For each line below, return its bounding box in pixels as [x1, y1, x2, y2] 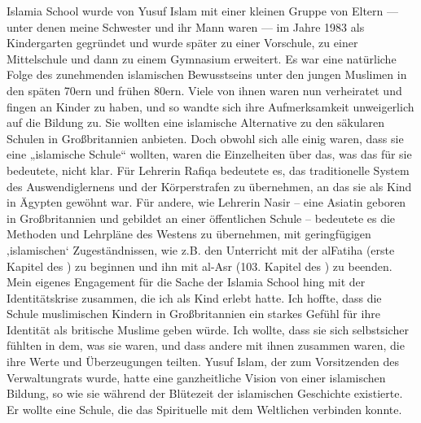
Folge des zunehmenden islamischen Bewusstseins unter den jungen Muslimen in [7, 66, 407, 83]
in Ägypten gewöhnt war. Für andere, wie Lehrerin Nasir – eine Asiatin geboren [7, 194, 406, 211]
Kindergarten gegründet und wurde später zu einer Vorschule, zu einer [7, 34, 358, 51]
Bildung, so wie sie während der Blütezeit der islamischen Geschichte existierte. [7, 385, 403, 402]
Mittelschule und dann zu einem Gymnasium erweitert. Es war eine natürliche [7, 50, 397, 67]
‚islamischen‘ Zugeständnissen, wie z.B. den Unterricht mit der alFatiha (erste [7, 241, 395, 258]
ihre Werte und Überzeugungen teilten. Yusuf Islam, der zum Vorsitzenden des [7, 353, 399, 370]
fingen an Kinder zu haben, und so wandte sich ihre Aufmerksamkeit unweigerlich [7, 98, 414, 115]
